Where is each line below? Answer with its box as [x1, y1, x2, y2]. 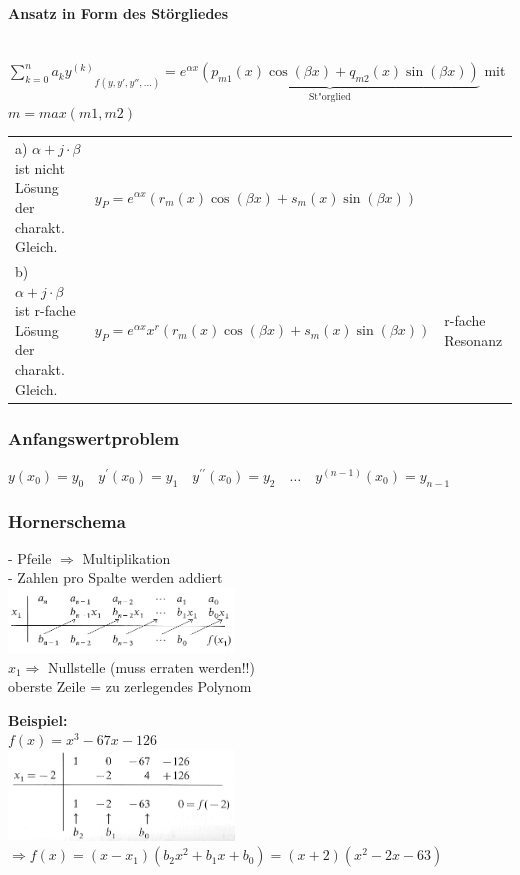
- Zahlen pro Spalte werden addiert [8, 567, 223, 588]
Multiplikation [82, 547, 171, 568]
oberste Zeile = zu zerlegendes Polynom [8, 676, 252, 697]
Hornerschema [8, 508, 126, 533]
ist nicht [15, 157, 65, 178]
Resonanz [444, 329, 503, 350]
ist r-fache [15, 300, 76, 321]
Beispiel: [8, 709, 68, 730]
